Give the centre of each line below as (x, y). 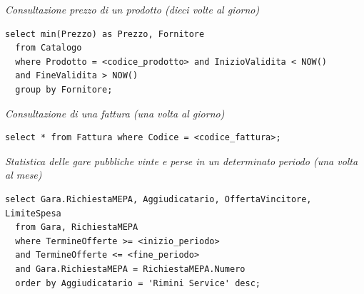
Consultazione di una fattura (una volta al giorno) (115, 113)
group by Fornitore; (64, 89)
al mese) (24, 175)
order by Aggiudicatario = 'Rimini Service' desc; (138, 283)
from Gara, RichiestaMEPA (77, 227)
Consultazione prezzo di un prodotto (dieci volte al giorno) (132, 9)
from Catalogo (49, 48)
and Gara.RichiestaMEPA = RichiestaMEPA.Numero (130, 269)
